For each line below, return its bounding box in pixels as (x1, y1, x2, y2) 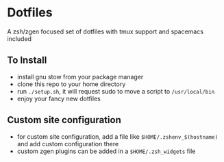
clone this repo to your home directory (16, 80, 126, 88)
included (7, 34, 32, 42)
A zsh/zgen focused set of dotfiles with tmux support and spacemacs (7, 27, 204, 36)
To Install (7, 55, 47, 66)
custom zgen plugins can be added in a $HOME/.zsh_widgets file (16, 147, 196, 155)
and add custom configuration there (16, 139, 119, 148)
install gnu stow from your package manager (16, 72, 144, 81)
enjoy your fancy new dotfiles (16, 94, 101, 103)
